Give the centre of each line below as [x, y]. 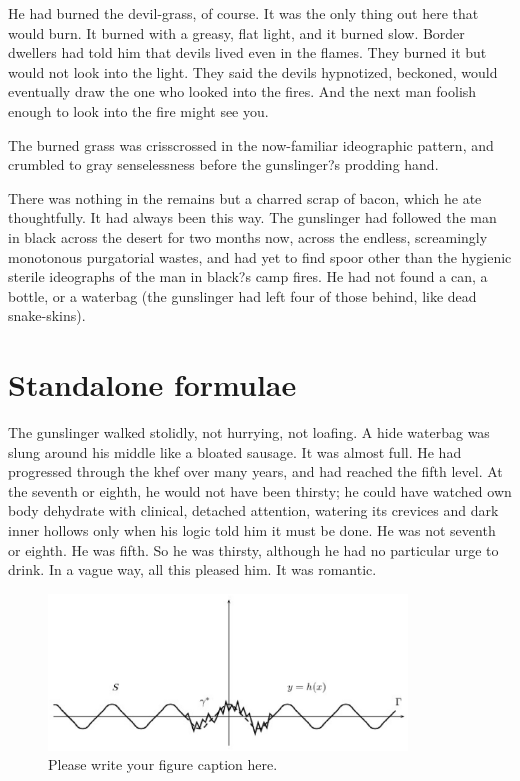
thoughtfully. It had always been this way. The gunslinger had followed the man [252, 217]
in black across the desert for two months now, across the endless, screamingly [248, 236]
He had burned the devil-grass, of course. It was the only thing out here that [243, 13]
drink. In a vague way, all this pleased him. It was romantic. [192, 569]
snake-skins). [47, 315]
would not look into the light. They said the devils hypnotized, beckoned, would [253, 71]
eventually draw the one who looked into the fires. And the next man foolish [242, 91]
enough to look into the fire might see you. [138, 110]
